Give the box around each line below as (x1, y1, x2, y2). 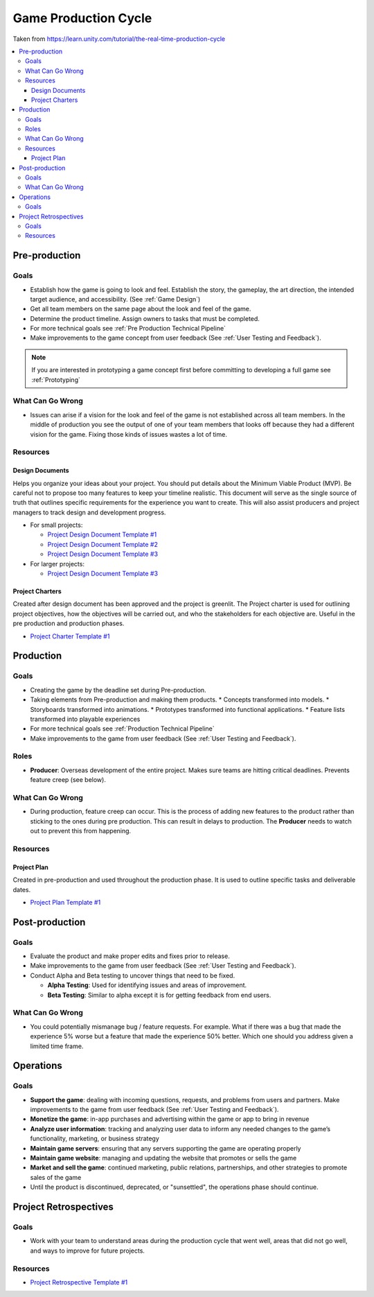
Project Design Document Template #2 (47, 540, 159, 548)
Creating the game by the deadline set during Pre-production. (30, 686, 207, 694)
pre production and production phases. (12, 619, 125, 627)
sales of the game (30, 1173, 82, 1181)
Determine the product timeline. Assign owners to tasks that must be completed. (30, 314, 260, 322)
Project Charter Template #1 (30, 632, 110, 641)
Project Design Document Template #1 (47, 530, 157, 539)
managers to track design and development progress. (12, 508, 166, 516)
